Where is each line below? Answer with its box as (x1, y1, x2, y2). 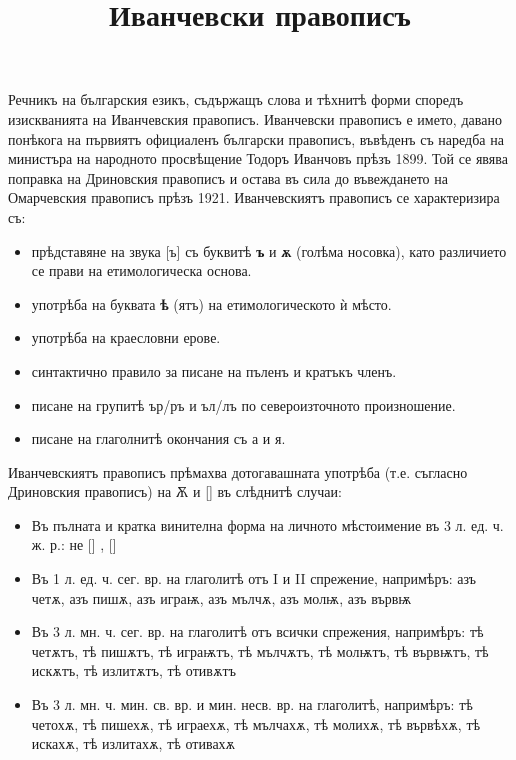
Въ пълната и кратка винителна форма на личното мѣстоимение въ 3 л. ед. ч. (31, 514, 504, 535)
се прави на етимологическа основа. (31, 260, 252, 281)
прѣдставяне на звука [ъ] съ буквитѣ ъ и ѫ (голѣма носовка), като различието (31, 240, 507, 261)
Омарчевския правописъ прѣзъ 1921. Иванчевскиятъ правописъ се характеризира (8, 187, 500, 208)
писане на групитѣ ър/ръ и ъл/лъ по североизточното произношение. (31, 394, 456, 415)
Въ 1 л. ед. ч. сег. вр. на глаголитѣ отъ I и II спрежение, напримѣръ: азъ (31, 568, 477, 589)
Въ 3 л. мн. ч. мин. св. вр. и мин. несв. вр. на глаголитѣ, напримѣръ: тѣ (31, 694, 473, 715)
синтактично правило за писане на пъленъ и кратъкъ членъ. (31, 360, 397, 381)
